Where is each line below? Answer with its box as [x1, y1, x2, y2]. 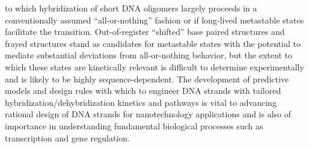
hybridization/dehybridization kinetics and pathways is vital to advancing [5, 96, 277, 108]
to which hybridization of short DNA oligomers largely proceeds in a [5, 2, 257, 14]
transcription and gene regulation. [5, 131, 130, 144]
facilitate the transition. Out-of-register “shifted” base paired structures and [5, 25, 285, 38]
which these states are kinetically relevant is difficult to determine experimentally [5, 60, 304, 73]
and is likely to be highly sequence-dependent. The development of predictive [5, 72, 289, 85]
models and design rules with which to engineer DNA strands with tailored [5, 84, 281, 97]
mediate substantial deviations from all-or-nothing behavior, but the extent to [5, 49, 292, 61]
